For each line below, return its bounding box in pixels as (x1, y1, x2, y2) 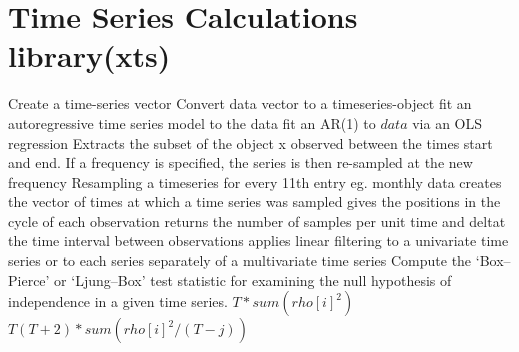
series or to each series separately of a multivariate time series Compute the (8, 250, 472, 271)
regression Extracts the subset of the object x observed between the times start (8, 132, 493, 153)
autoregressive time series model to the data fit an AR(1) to (8, 112, 376, 133)
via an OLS (412, 112, 483, 133)
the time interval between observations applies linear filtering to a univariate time (8, 230, 509, 251)
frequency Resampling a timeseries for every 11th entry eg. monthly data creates (8, 171, 502, 192)
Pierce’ (8, 269, 50, 290)
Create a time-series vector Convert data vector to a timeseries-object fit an (8, 93, 472, 114)
